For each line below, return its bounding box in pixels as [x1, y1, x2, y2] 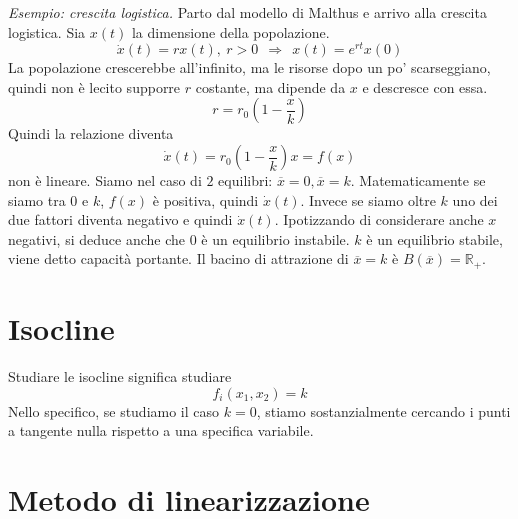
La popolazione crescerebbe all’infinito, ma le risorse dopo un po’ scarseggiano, [8, 57, 491, 78]
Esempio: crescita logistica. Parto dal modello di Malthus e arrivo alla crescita [8, 2, 487, 22]
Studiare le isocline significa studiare [8, 366, 232, 386]
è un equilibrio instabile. [201, 228, 350, 249]
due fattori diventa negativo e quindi [8, 209, 233, 230]
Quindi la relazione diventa [8, 123, 174, 144]
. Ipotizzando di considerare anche [274, 209, 484, 230]
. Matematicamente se [350, 170, 486, 191]
